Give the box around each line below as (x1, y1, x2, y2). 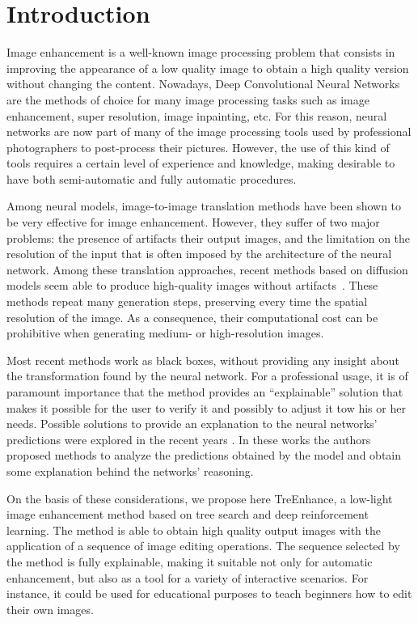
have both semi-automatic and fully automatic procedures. (6, 170, 297, 187)
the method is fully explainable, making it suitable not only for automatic (6, 553, 373, 570)
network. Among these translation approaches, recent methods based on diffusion (6, 261, 408, 278)
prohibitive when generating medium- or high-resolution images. (6, 324, 324, 341)
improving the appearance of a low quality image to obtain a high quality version (6, 59, 409, 76)
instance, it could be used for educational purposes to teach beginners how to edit (6, 585, 412, 602)
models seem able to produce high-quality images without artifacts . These (6, 277, 378, 294)
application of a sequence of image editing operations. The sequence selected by (6, 537, 400, 554)
